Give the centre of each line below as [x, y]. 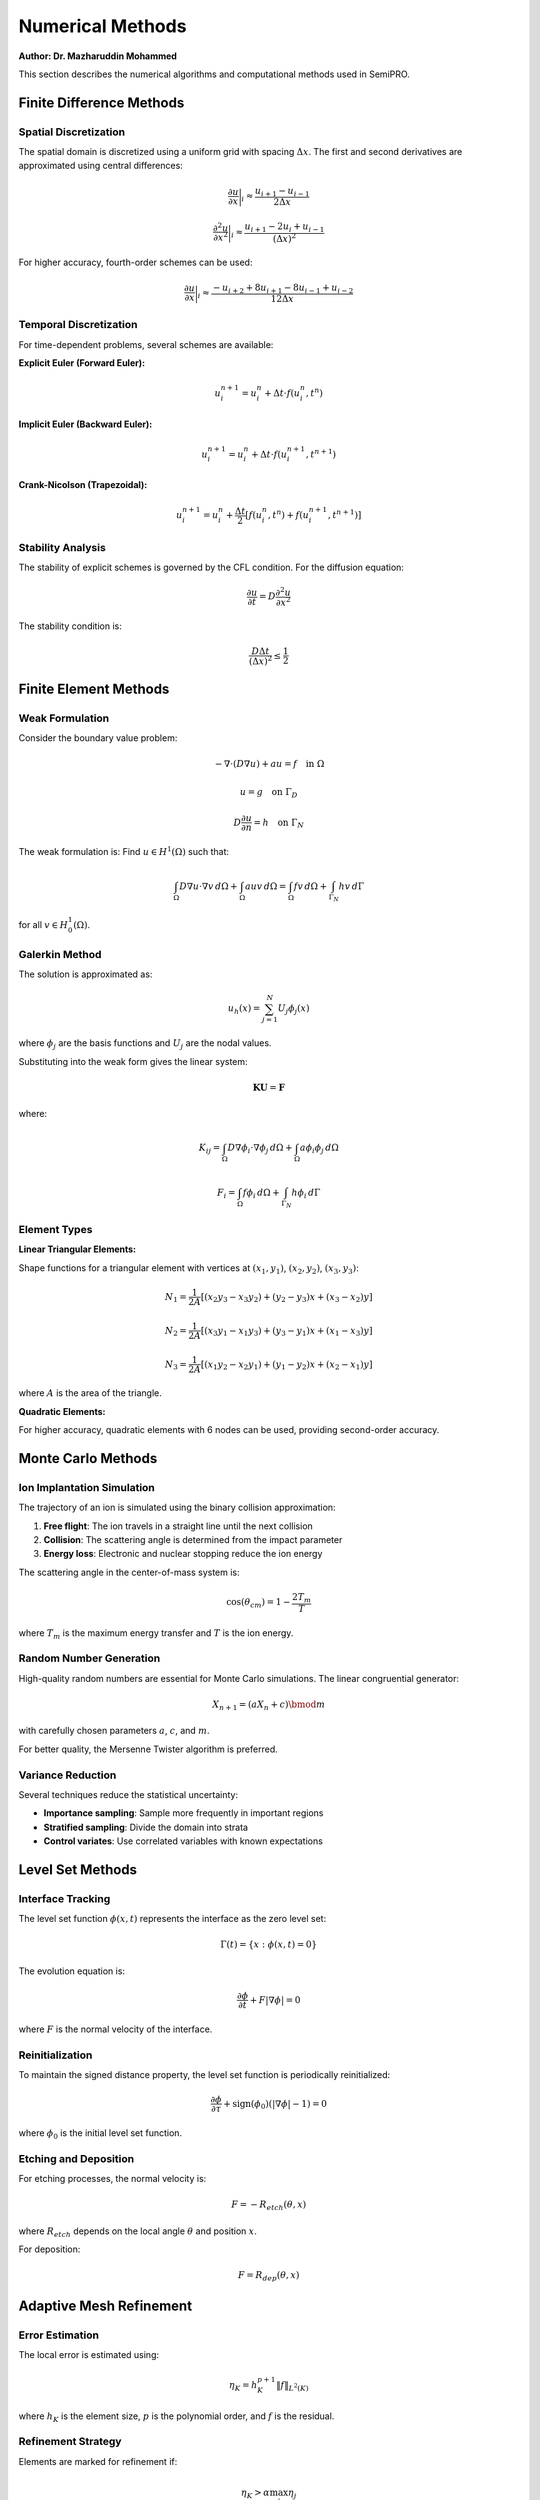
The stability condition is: [70, 626]
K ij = [209, 1149]
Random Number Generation [89, 1658]
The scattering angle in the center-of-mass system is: [129, 1572]
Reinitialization [55, 2055]
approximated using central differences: [101, 166]
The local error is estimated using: [89, 2354]
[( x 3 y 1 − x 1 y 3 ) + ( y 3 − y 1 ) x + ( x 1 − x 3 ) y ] [286, 1332]
